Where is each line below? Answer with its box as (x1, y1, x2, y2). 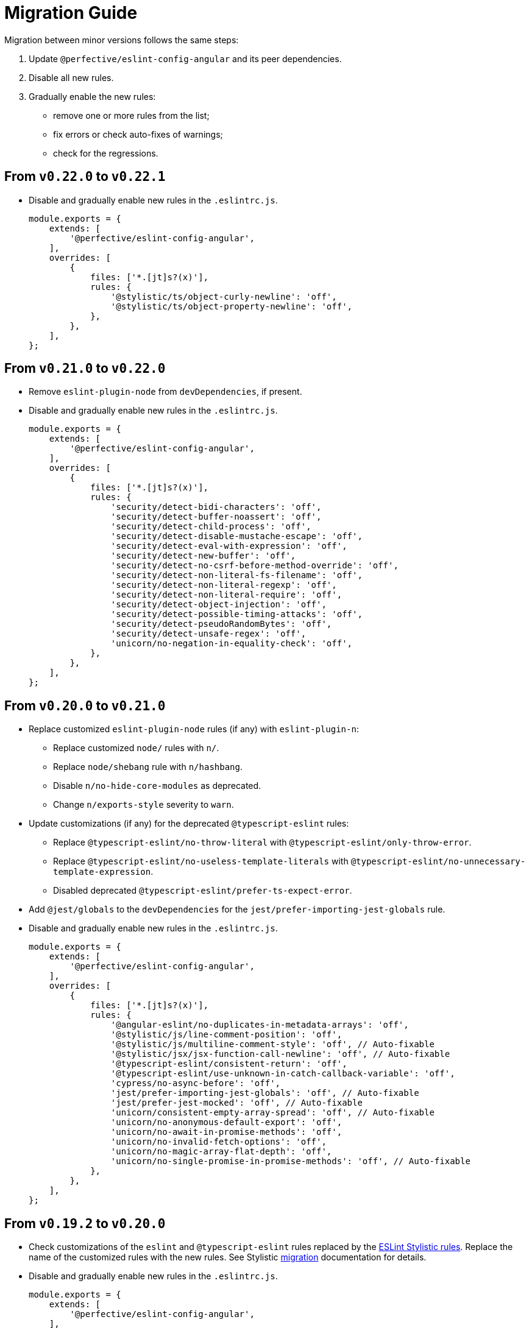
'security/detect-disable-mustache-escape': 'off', (110, 531, 363, 542)
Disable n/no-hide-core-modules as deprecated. (53, 780, 261, 791)
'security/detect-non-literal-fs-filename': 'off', (110, 570, 363, 581)
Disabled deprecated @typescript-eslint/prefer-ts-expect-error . (53, 885, 352, 896)
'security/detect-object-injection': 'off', (110, 599, 327, 610)
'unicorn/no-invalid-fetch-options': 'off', (110, 1137, 327, 1147)
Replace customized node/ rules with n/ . (53, 743, 219, 754)
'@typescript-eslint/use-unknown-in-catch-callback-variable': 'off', (110, 1068, 455, 1079)
